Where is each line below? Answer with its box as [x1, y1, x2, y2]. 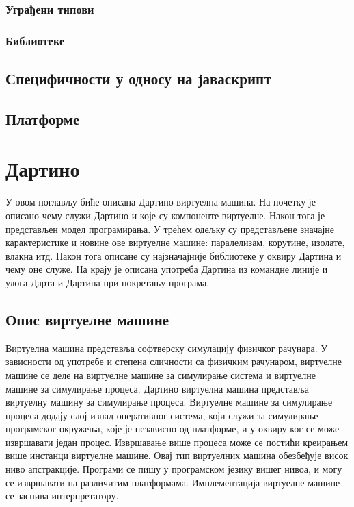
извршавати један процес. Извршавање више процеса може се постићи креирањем [5, 434, 349, 449]
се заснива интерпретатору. [5, 489, 119, 503]
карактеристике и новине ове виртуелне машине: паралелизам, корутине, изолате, [5, 235, 345, 249]
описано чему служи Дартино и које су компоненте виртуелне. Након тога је [5, 208, 325, 222]
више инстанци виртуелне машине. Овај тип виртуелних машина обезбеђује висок [5, 448, 349, 462]
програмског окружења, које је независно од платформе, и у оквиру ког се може [5, 421, 340, 436]
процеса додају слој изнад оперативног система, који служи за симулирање [5, 408, 318, 422]
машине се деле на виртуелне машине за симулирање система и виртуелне [5, 367, 316, 382]
